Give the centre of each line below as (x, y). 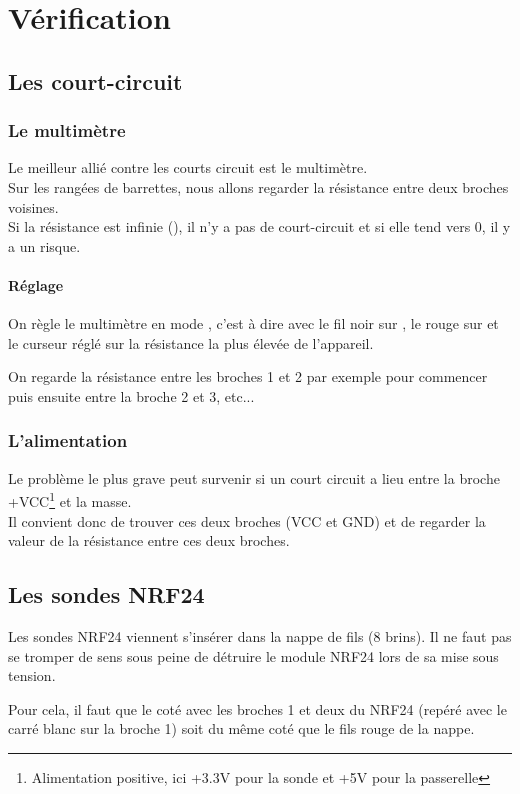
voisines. (33, 206)
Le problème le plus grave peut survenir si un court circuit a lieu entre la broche (254, 477)
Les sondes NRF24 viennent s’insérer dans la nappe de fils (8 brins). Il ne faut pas (260, 635)
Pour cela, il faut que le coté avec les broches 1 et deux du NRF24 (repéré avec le (257, 708)
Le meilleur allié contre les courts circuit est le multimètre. (188, 167)
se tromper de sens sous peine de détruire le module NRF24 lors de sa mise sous (253, 655)
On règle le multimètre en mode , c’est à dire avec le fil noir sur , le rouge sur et (253, 323)
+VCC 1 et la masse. (70, 499)
